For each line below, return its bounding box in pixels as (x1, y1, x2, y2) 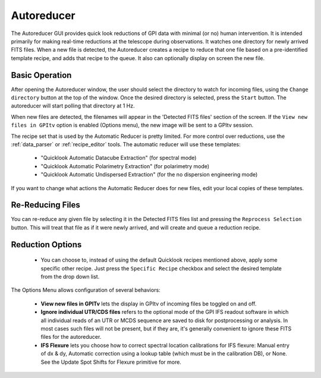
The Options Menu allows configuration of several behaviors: (11, 286, 160, 294)
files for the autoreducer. (40, 333, 102, 341)
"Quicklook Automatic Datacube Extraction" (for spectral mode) (40, 155, 197, 162)
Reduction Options (11, 240, 82, 250)
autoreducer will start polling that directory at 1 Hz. (11, 102, 135, 109)
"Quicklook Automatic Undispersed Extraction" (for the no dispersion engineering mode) (40, 171, 258, 178)
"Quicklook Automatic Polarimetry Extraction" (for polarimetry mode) (40, 162, 210, 169)
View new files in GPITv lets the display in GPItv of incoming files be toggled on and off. (40, 300, 257, 307)
